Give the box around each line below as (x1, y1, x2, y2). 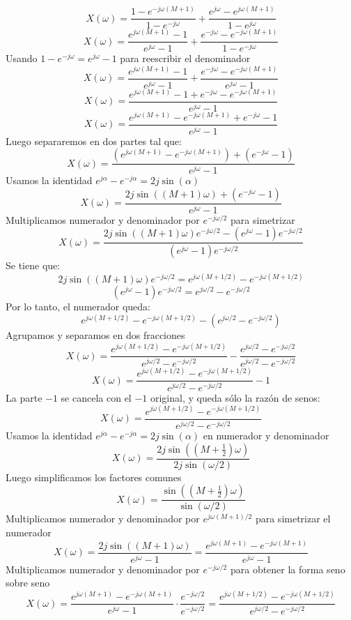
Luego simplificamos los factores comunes (6, 469, 182, 484)
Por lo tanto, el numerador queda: (6, 299, 150, 314)
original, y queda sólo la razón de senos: (150, 390, 320, 404)
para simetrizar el (255, 511, 331, 526)
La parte (6, 390, 42, 404)
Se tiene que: (6, 258, 61, 273)
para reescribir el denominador (120, 51, 251, 66)
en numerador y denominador (203, 428, 329, 443)
